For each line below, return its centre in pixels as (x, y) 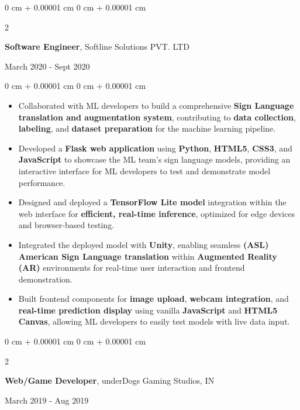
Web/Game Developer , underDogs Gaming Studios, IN (110, 380)
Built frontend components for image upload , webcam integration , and (154, 299)
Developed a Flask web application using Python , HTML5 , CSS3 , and (155, 148)
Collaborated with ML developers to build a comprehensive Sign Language (156, 105)
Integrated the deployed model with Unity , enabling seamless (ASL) (144, 244)
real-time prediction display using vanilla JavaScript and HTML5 (148, 310)
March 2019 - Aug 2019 (47, 400)
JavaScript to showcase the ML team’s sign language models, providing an (154, 159)
